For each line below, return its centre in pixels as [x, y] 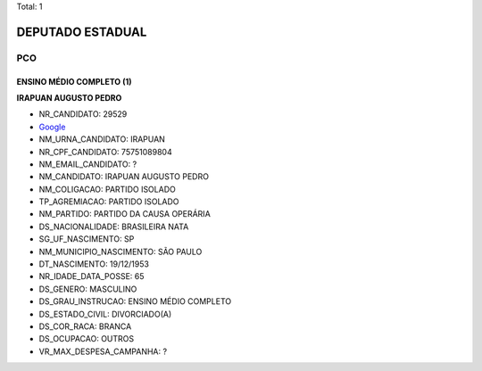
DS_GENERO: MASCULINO [88, 289]
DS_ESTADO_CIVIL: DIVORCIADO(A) [105, 314]
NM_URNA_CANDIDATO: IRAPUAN [102, 139]
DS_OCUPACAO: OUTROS [87, 339]
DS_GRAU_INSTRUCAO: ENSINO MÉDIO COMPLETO [135, 301]
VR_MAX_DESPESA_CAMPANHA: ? [103, 351]
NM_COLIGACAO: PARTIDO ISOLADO [107, 189]
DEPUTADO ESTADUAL [82, 32]
